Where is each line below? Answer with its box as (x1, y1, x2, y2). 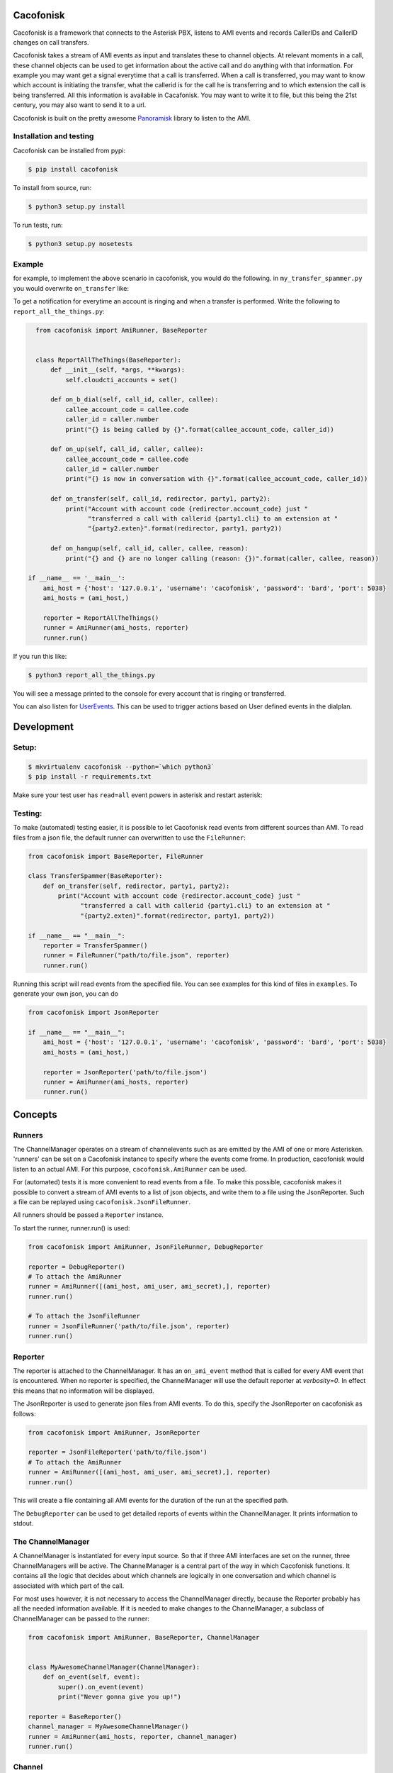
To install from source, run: (13, 183, 92, 191)
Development (13, 721, 74, 733)
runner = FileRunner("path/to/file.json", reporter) (42, 951, 230, 960)
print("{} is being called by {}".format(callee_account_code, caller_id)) (64, 426, 334, 433)
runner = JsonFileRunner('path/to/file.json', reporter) (28, 1322, 230, 1330)
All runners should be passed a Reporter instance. (13, 1211, 164, 1219)
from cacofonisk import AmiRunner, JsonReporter (28, 1428, 200, 1436)
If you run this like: (13, 652, 67, 660)
